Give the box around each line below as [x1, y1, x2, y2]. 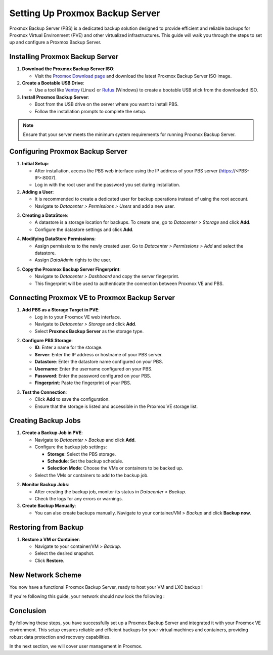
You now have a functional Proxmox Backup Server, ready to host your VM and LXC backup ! [9, 584, 203, 590]
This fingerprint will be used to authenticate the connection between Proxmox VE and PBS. [34, 280, 224, 287]
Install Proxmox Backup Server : [22, 94, 89, 100]
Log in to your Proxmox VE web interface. [34, 314, 121, 320]
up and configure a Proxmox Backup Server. [9, 39, 102, 45]
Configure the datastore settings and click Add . [34, 226, 133, 232]
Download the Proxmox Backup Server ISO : [22, 66, 115, 72]
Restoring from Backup [9, 523, 84, 532]
